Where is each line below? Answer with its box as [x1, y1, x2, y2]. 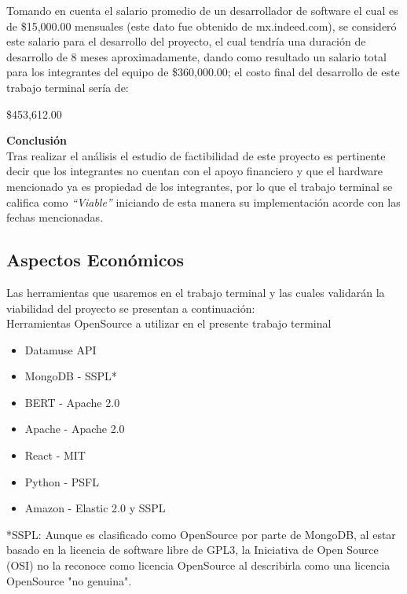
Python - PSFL [24, 473, 99, 489]
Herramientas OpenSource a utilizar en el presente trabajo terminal [6, 315, 332, 332]
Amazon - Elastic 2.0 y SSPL [24, 500, 166, 516]
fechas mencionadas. [6, 209, 104, 225]
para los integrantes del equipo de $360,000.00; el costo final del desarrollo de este [6, 64, 400, 80]
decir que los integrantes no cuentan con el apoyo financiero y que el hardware [6, 163, 383, 179]
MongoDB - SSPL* [24, 368, 117, 384]
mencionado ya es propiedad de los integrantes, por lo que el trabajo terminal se [6, 178, 393, 194]
